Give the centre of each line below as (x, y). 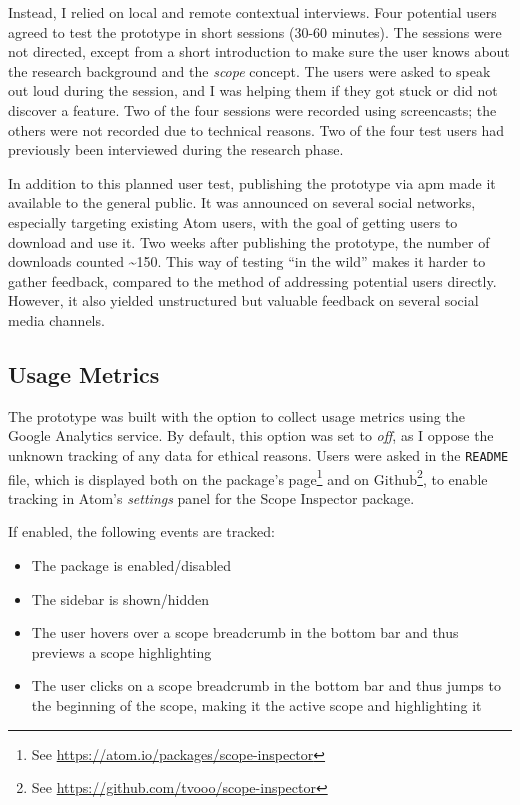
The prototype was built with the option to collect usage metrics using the (236, 415)
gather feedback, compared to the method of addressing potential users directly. (252, 280)
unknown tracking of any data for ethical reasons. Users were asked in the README (258, 454)
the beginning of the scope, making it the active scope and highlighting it (256, 704)
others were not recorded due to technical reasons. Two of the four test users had (256, 129)
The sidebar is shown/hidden (120, 598)
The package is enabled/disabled (131, 564)
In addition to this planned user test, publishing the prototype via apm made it (252, 182)
